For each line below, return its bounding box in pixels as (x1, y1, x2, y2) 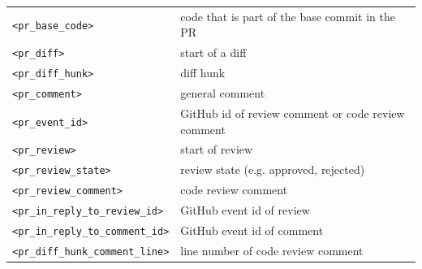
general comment (180, 85, 265, 102)
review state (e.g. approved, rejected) (180, 161, 365, 178)
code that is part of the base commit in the (180, 7, 395, 24)
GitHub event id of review (180, 202, 310, 219)
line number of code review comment (180, 241, 364, 258)
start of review (180, 141, 253, 158)
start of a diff (180, 44, 247, 61)
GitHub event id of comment (180, 222, 324, 238)
